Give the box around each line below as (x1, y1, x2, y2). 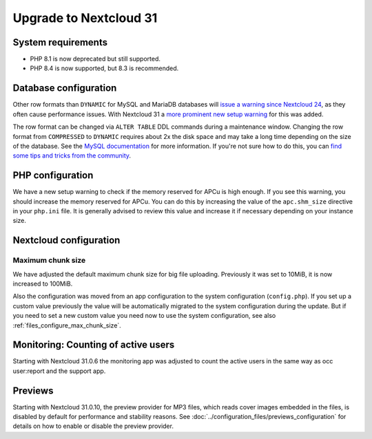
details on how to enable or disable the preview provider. (12, 422, 174, 430)
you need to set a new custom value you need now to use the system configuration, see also (12, 312, 276, 320)
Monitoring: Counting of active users (12, 339, 175, 351)
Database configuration (12, 83, 117, 94)
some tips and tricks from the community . (12, 151, 131, 160)
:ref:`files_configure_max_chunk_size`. (12, 321, 122, 330)
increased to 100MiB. (12, 279, 73, 288)
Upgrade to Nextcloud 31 (12, 10, 158, 25)
